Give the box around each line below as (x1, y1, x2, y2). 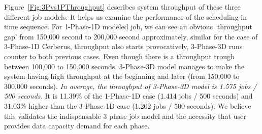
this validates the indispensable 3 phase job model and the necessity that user (4, 110, 246, 121)
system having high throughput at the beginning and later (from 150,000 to (4, 71, 240, 81)
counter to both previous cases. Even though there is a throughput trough (4, 51, 235, 61)
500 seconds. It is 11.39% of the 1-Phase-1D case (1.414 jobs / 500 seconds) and (4, 91, 253, 101)
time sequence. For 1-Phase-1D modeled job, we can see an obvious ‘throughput (4, 21, 253, 32)
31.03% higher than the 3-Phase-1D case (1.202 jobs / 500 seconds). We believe (4, 100, 251, 111)
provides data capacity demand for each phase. (4, 120, 150, 131)
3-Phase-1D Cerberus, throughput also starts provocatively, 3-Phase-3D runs (4, 41, 243, 52)
